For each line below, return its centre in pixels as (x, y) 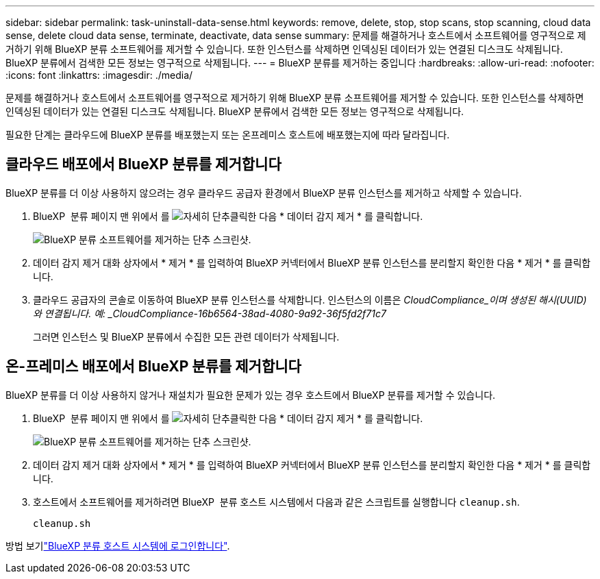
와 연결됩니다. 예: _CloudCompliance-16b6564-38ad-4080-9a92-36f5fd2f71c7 (210, 313)
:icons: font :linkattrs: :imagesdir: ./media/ (99, 75)
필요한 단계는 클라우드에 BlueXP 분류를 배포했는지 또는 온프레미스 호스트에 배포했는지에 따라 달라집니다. (228, 135)
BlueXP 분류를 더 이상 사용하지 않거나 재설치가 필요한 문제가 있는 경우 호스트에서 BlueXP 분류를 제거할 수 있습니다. (251, 395)
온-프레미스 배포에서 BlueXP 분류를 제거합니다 (153, 367)
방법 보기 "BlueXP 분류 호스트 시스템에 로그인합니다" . (118, 545)
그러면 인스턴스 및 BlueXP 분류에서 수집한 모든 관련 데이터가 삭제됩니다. (186, 336)
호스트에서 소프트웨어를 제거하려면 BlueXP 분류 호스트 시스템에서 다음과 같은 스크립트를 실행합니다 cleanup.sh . (276, 502)
